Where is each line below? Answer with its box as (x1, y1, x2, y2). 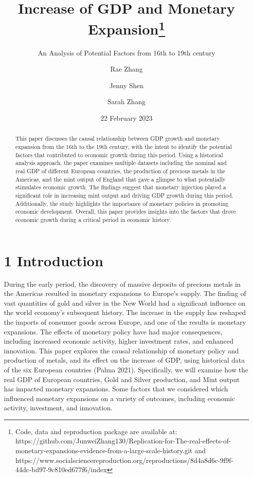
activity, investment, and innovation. (4, 403, 113, 413)
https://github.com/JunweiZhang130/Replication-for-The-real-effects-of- (15, 436, 231, 446)
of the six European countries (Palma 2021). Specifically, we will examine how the (4, 364, 248, 374)
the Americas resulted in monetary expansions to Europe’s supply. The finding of (4, 288, 246, 298)
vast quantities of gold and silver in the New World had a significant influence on (4, 297, 246, 308)
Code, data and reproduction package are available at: (15, 426, 178, 436)
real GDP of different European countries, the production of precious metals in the (15, 167, 225, 175)
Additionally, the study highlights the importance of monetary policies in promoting (15, 199, 229, 207)
